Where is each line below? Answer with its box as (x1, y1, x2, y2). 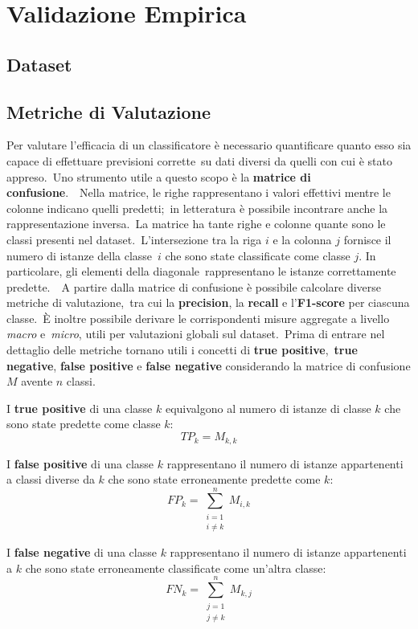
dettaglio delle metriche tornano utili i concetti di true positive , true (6, 341, 358, 358)
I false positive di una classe (6, 455, 154, 472)
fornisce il (343, 231, 391, 247)
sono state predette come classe (6, 415, 161, 432)
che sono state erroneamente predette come (108, 471, 321, 488)
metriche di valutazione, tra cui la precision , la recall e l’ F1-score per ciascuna (6, 294, 410, 311)
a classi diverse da (6, 471, 95, 488)
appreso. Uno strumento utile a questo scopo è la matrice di (6, 168, 311, 185)
